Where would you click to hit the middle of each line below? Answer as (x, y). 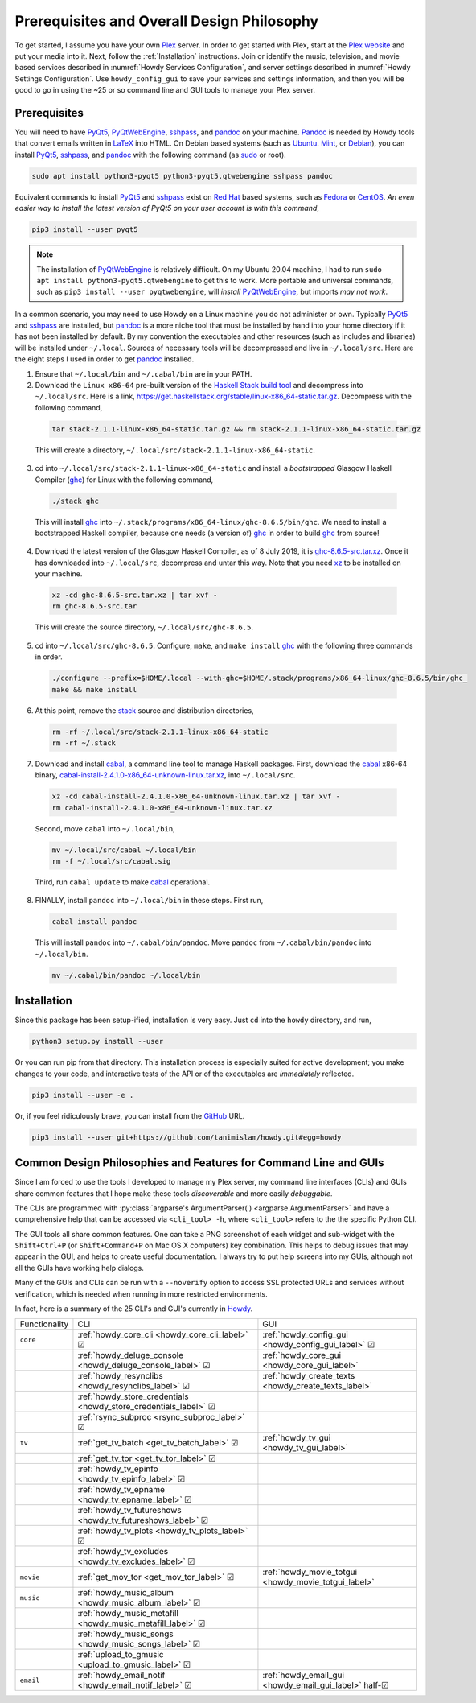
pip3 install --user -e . (83, 1095)
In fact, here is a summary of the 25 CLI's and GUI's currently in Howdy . (134, 1309)
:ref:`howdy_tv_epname (121, 1490)
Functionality (44, 1324)
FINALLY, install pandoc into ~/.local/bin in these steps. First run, (149, 901)
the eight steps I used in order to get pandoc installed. (105, 359)
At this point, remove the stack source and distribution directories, (144, 710)
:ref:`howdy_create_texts (309, 1376)
